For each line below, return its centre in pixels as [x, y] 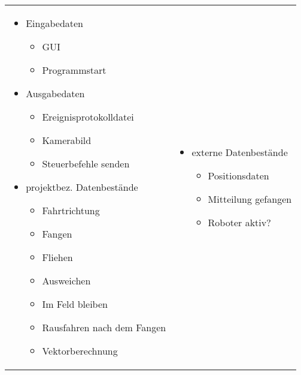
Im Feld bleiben [75, 304]
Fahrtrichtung [71, 210]
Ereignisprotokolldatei [88, 117]
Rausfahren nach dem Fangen [104, 327]
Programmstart [74, 70]
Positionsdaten [238, 175]
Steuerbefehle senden [86, 163]
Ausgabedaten [55, 93]
